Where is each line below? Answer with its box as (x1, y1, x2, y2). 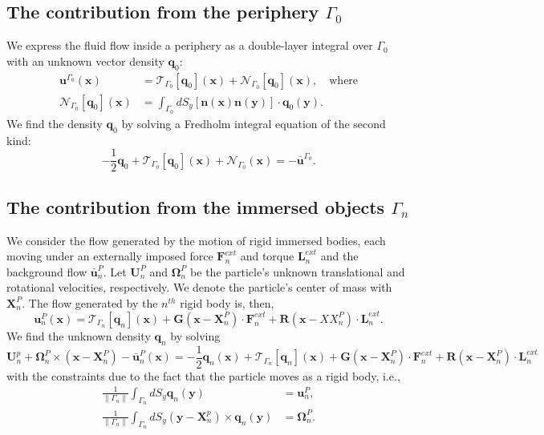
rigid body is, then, (180, 294, 274, 311)
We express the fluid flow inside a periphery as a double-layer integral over (6, 37, 373, 54)
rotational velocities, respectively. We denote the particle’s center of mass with (6, 279, 392, 296)
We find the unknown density (6, 327, 151, 344)
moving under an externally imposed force (6, 248, 213, 264)
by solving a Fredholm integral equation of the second (121, 115, 386, 131)
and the (320, 248, 359, 264)
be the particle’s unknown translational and (190, 263, 405, 280)
